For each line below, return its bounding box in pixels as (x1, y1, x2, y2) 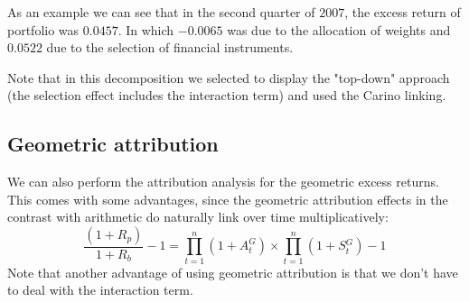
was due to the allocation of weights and (227, 20, 451, 39)
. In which (117, 20, 174, 39)
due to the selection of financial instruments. (46, 38, 294, 57)
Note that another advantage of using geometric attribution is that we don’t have (7, 262, 458, 281)
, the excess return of (344, 3, 461, 21)
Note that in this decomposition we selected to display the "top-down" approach (7, 68, 450, 87)
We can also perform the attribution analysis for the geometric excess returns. (7, 172, 439, 191)
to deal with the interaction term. (7, 280, 193, 299)
